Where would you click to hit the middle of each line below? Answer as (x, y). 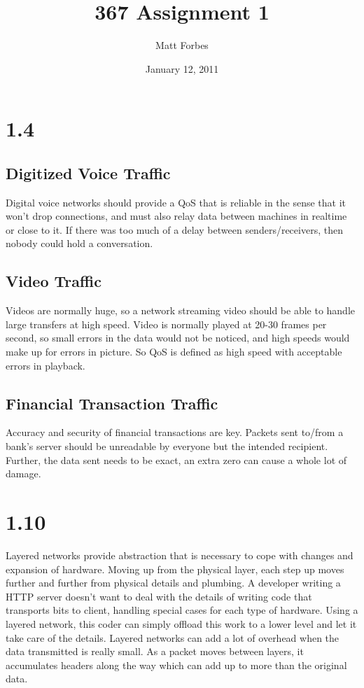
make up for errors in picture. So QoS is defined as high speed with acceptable (174, 352)
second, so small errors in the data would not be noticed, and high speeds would (178, 338)
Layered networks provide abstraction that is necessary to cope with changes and (180, 555)
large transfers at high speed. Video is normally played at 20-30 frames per (166, 324)
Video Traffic (54, 281)
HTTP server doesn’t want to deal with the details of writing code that (159, 596)
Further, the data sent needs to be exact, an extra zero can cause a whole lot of (176, 459)
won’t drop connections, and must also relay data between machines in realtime (176, 216)
